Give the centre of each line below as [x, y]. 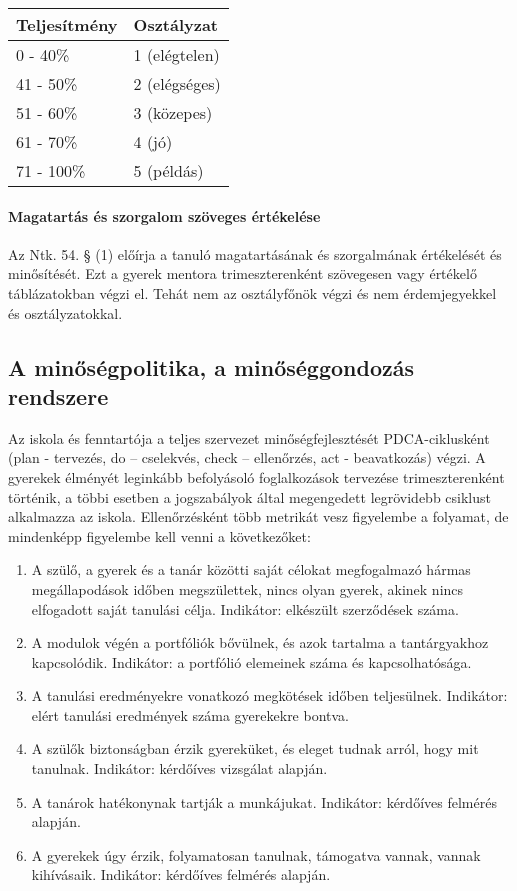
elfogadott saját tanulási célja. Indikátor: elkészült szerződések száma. [245, 608]
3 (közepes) [173, 112]
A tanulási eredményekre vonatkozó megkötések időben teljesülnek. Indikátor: [269, 695]
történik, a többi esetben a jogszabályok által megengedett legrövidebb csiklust [249, 496]
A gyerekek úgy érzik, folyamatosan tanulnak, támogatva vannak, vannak [256, 854]
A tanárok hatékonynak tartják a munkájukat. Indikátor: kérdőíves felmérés [264, 801]
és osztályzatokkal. [65, 312]
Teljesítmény [67, 24]
